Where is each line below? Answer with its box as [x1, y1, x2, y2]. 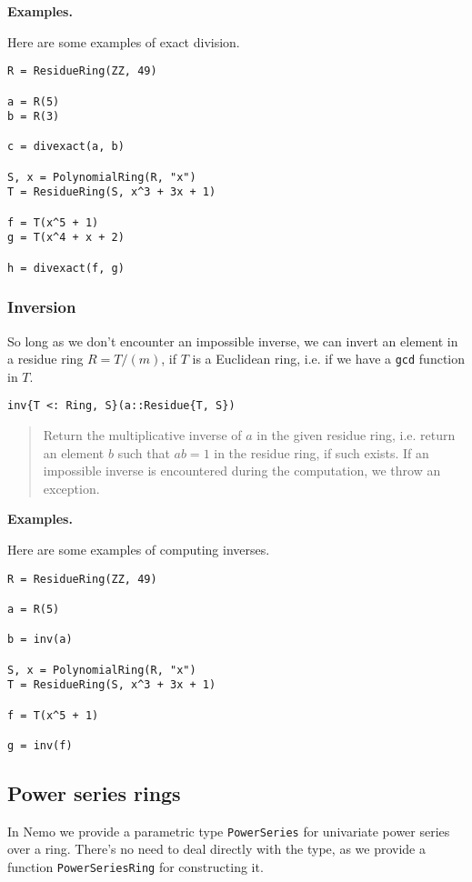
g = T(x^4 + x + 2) [7, 231, 125, 245]
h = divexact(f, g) [7, 261, 125, 275]
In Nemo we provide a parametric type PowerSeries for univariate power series [7, 821, 450, 840]
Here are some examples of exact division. [7, 32, 240, 51]
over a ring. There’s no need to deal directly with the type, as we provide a [7, 839, 426, 858]
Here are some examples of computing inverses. [7, 540, 270, 559]
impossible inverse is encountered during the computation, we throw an [43, 461, 441, 480]
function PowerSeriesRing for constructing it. [7, 857, 264, 876]
